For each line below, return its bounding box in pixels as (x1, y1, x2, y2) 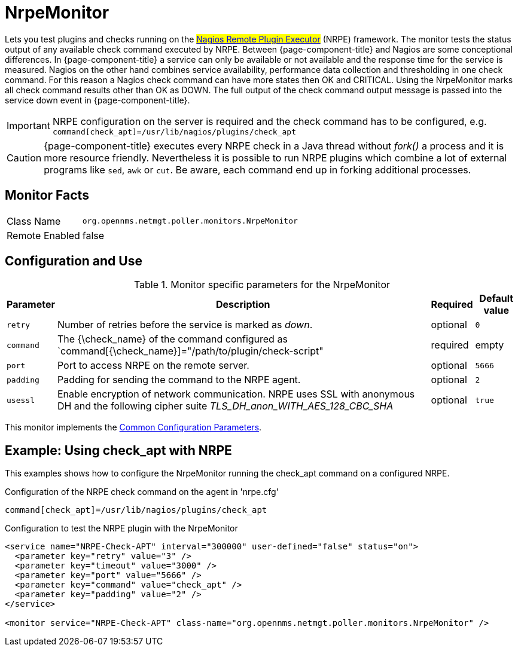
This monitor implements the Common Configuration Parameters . (5, 422, 262, 433)
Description (216, 298, 270, 311)
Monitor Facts (5, 188, 89, 203)
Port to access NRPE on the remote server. (57, 359, 249, 372)
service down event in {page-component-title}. (5, 94, 190, 105)
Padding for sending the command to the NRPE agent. (57, 374, 301, 386)
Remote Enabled (7, 229, 80, 242)
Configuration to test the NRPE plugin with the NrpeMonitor (5, 523, 238, 534)
